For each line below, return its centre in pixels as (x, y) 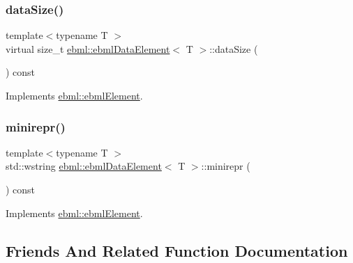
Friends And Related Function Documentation (177, 250)
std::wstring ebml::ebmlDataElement (84, 166)
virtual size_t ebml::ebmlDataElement (88, 48)
